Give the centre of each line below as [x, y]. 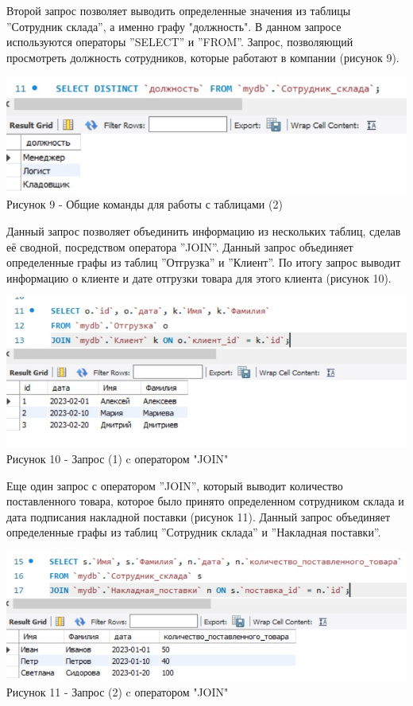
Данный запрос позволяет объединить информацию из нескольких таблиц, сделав [204, 231]
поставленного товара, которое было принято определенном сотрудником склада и [205, 501]
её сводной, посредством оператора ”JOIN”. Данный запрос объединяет [180, 246]
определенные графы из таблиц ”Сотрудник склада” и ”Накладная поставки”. [194, 532]
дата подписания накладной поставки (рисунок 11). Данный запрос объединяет [199, 516]
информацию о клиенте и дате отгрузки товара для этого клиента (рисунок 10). [199, 277]
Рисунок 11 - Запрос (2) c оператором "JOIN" [118, 692]
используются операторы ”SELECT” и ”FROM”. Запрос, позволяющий [180, 42]
